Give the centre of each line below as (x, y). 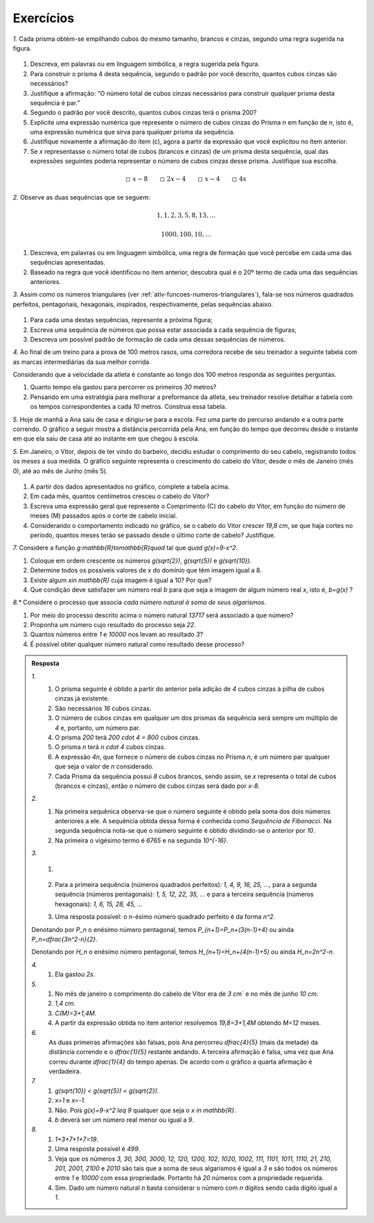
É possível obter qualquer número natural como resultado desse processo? (137, 644)
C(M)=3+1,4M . (76, 1013)
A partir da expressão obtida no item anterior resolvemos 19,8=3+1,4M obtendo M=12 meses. (188, 1023)
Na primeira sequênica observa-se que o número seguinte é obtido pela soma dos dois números (193, 811)
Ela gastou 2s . (75, 974)
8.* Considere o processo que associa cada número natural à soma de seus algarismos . (140, 602)
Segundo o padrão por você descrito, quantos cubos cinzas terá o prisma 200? (143, 113)
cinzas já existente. (82, 698)
